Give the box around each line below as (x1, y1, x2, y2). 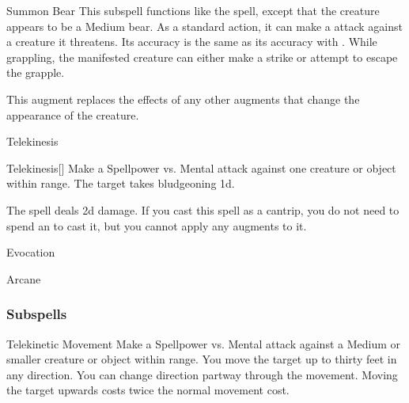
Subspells (6, 304, 67, 324)
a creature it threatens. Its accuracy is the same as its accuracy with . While (6, 33, 377, 50)
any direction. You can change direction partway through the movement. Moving (6, 366, 398, 382)
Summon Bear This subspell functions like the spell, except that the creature (6, 2, 380, 18)
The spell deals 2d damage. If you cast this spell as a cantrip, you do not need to (6, 201, 400, 218)
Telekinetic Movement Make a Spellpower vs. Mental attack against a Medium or (6, 335, 400, 352)
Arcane (6, 270, 41, 287)
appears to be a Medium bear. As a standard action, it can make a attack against (6, 17, 403, 34)
